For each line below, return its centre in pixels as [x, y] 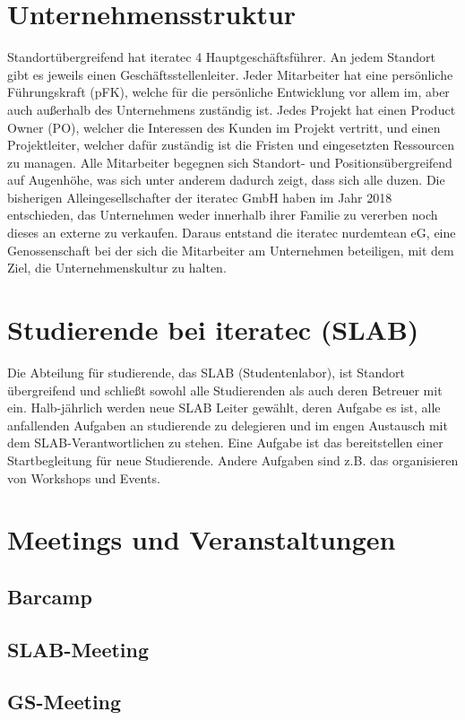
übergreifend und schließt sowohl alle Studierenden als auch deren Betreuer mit [225, 390]
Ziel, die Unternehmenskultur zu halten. [117, 268]
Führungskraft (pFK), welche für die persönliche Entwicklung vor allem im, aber [228, 92]
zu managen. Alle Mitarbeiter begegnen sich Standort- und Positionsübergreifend [230, 162]
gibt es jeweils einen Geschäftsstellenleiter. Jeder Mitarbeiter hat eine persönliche [230, 74]
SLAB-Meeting [78, 649]
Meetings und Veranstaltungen [202, 539]
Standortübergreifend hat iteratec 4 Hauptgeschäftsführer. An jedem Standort [222, 57]
